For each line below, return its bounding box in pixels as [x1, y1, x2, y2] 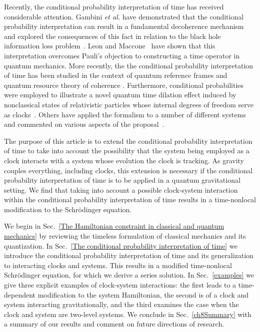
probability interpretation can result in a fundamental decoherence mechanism [4, 21, 244, 31]
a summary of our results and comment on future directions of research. [4, 319, 224, 329]
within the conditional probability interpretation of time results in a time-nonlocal [4, 194, 256, 205]
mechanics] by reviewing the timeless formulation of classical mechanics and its [4, 231, 246, 241]
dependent [4, 289, 36, 300]
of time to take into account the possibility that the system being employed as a [4, 145, 249, 156]
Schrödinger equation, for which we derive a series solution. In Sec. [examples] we [4, 270, 254, 280]
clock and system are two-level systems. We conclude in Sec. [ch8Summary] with [4, 309, 251, 319]
